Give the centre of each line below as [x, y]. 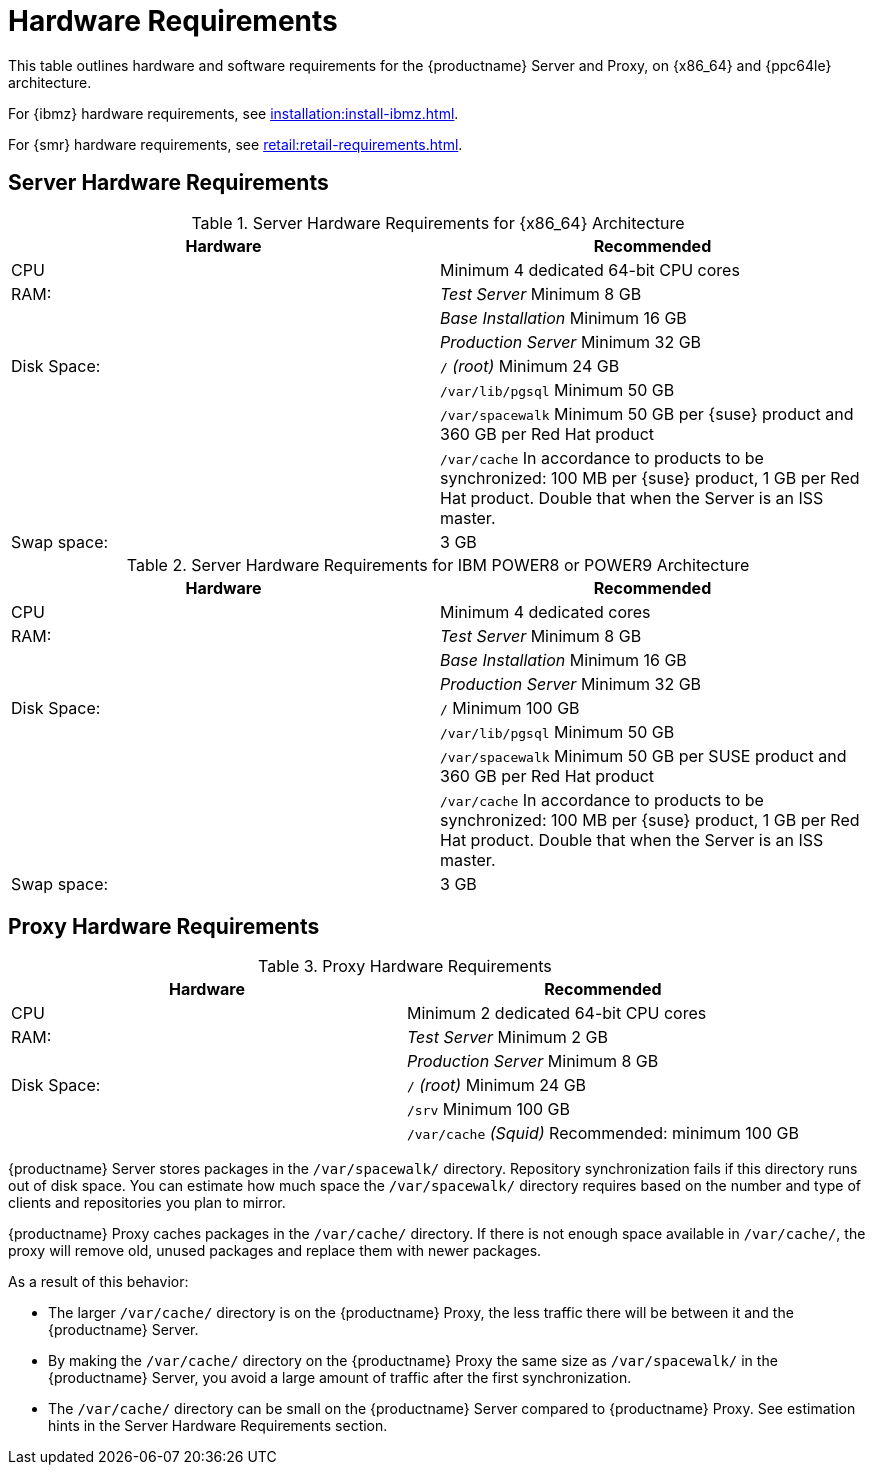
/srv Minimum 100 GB [488, 1109]
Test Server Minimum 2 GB [507, 1037]
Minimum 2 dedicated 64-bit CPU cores [556, 1013]
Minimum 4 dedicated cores [545, 611]
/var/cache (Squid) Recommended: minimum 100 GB [602, 1133]
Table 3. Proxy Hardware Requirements [405, 966]
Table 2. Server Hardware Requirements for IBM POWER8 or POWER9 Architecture [438, 564]
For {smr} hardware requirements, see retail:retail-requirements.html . [235, 144]
